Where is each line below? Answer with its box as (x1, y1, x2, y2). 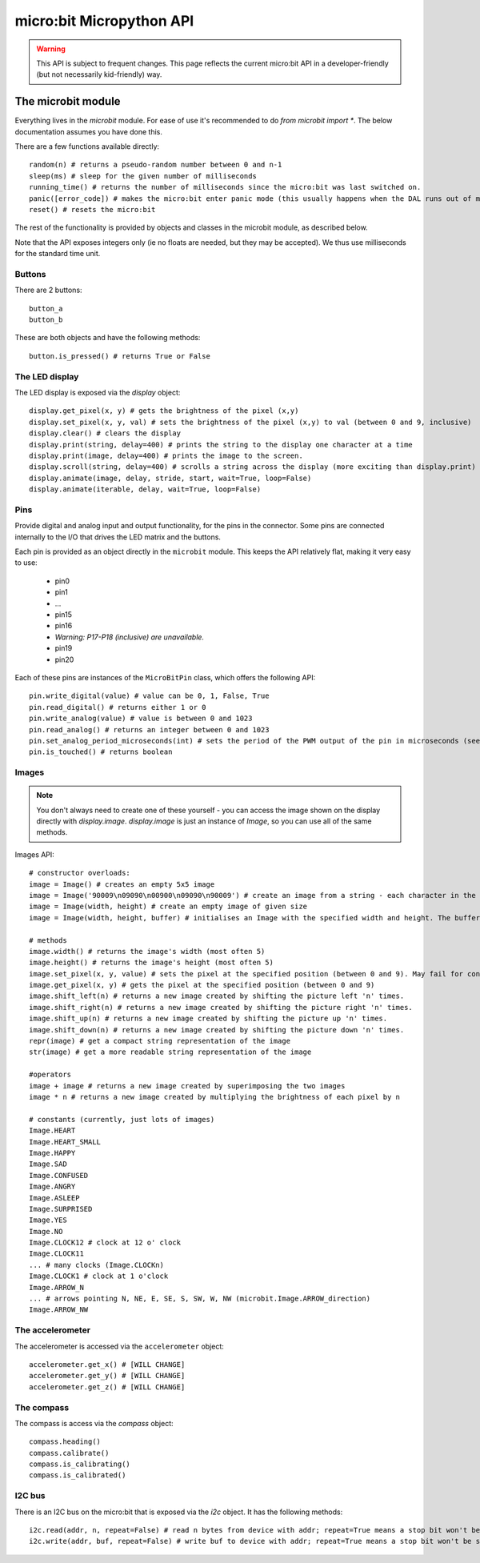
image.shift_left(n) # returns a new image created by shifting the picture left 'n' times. (29, 992, 405, 1000)
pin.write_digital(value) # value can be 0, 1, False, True (29, 691, 270, 700)
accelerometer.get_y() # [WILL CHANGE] (29, 1371, 186, 1381)
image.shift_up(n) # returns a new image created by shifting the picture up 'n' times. (29, 1014, 388, 1024)
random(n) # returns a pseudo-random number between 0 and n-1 (29, 160, 282, 170)
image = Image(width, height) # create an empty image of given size (29, 902, 308, 912)
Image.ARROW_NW (29, 1305, 89, 1314)
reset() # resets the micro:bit (29, 205, 156, 214)
